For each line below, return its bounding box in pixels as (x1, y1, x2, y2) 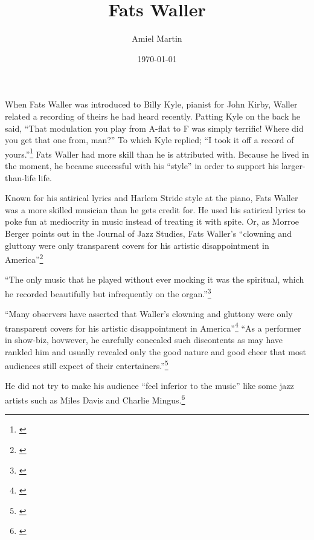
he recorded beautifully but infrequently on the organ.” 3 (5, 285, 211, 300)
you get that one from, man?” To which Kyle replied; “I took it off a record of (5, 133, 294, 146)
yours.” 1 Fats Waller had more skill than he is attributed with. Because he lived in (5, 146, 309, 160)
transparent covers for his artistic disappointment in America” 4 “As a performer (5, 320, 301, 334)
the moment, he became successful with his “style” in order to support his (5, 159, 279, 172)
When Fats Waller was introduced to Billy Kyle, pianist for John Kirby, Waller (5, 98, 298, 111)
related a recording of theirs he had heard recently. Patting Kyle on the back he (5, 109, 300, 122)
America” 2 (5, 251, 43, 265)
